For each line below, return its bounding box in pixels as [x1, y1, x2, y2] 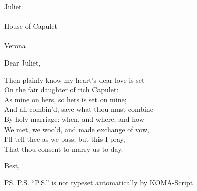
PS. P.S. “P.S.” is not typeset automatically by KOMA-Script [4, 177, 193, 187]
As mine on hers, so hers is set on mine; [4, 94, 127, 104]
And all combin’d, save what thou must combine [4, 104, 153, 114]
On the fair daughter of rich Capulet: [4, 84, 119, 95]
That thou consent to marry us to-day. [4, 143, 123, 154]
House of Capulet [4, 21, 57, 31]
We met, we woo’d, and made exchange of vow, [4, 123, 149, 134]
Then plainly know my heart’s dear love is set [4, 74, 145, 85]
